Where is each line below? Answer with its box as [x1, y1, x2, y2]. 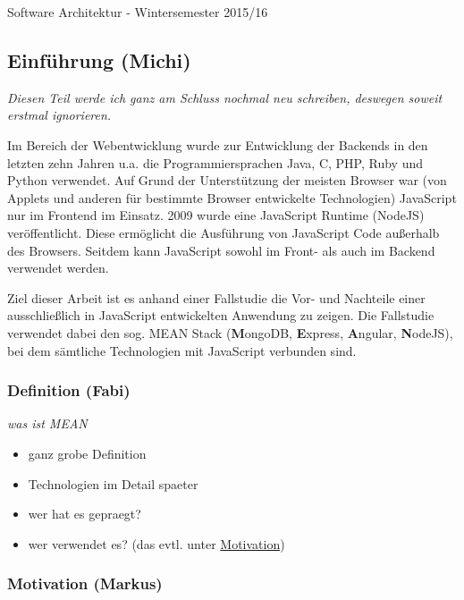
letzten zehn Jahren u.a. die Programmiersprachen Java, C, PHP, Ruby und [7, 153, 424, 172]
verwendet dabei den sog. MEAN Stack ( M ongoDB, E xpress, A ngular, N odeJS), [7, 323, 453, 342]
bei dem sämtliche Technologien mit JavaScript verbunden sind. [7, 341, 357, 359]
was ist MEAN [7, 414, 88, 433]
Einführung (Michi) [7, 46, 191, 73]
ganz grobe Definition [28, 444, 147, 462]
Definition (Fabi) [7, 379, 131, 401]
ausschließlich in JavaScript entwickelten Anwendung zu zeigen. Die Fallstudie [7, 306, 434, 325]
